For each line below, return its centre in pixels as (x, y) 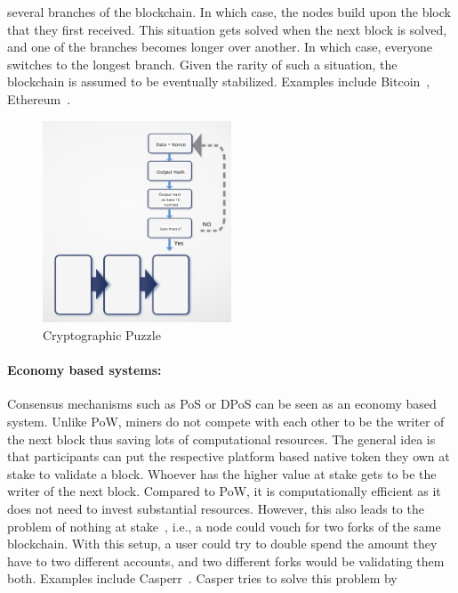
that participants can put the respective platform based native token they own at (229, 456)
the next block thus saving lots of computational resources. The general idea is (221, 439)
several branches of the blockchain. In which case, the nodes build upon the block (229, 12)
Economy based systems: (84, 370)
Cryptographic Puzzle (102, 334)
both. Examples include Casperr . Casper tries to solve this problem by (202, 578)
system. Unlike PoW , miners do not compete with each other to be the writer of (226, 421)
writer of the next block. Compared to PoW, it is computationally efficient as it (224, 491)
